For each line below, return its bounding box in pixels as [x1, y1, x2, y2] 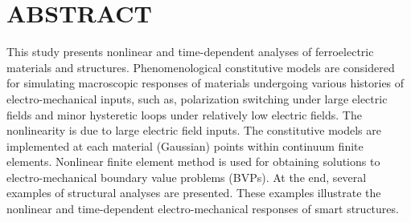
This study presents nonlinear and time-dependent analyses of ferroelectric [6, 43, 374, 60]
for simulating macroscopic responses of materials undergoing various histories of [6, 75, 405, 91]
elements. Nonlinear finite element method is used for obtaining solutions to [6, 153, 380, 170]
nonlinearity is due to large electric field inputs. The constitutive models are [6, 122, 381, 139]
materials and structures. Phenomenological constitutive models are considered [6, 59, 395, 75]
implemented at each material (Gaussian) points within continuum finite [6, 137, 364, 154]
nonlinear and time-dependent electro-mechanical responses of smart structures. [6, 200, 399, 217]
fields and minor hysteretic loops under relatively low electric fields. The [6, 106, 362, 123]
